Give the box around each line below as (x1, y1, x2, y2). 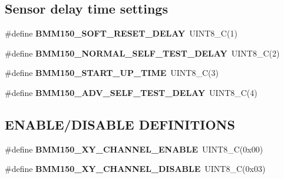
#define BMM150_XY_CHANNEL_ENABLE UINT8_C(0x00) (5, 142, 263, 155)
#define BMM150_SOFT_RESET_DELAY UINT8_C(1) (5, 27, 237, 39)
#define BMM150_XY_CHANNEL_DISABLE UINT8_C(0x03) (5, 163, 266, 175)
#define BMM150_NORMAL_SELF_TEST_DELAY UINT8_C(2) (5, 47, 280, 59)
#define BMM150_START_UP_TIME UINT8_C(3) (5, 67, 219, 79)
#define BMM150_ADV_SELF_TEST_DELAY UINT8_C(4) (5, 86, 257, 98)
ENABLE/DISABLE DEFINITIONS (5, 115, 235, 133)
